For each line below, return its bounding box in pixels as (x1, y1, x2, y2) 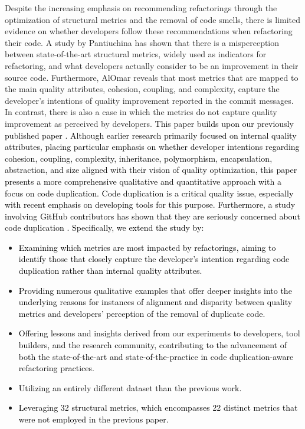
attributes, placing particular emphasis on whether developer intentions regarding (5, 140, 300, 153)
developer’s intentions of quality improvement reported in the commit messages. (5, 94, 294, 106)
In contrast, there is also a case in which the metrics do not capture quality (5, 106, 277, 118)
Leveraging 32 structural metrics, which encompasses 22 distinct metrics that (18, 401, 298, 414)
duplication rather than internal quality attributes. (18, 264, 202, 277)
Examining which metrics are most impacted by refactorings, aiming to (18, 241, 276, 253)
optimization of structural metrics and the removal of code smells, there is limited (5, 13, 301, 25)
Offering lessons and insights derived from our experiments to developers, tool (18, 327, 300, 339)
